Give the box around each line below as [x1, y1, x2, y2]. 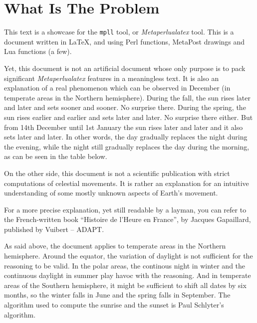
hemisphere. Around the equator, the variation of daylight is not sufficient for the [4, 250, 253, 261]
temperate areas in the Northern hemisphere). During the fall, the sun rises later [4, 92, 251, 102]
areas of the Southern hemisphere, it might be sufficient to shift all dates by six [4, 279, 247, 290]
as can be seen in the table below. [4, 151, 107, 161]
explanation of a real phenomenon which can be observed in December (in [4, 82, 231, 93]
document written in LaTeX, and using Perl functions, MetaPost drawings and [4, 36, 245, 46]
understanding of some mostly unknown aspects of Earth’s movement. [4, 187, 218, 198]
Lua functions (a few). [4, 46, 72, 56]
